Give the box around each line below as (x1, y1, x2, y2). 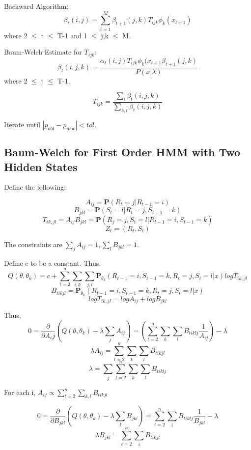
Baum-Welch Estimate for (4, 47, 82, 57)
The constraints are (4, 239, 62, 249)
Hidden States (4, 159, 78, 174)
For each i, (4, 387, 36, 397)
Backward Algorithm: (4, 1, 69, 11)
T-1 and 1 (57, 30, 87, 40)
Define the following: (4, 182, 66, 192)
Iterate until (4, 119, 40, 129)
